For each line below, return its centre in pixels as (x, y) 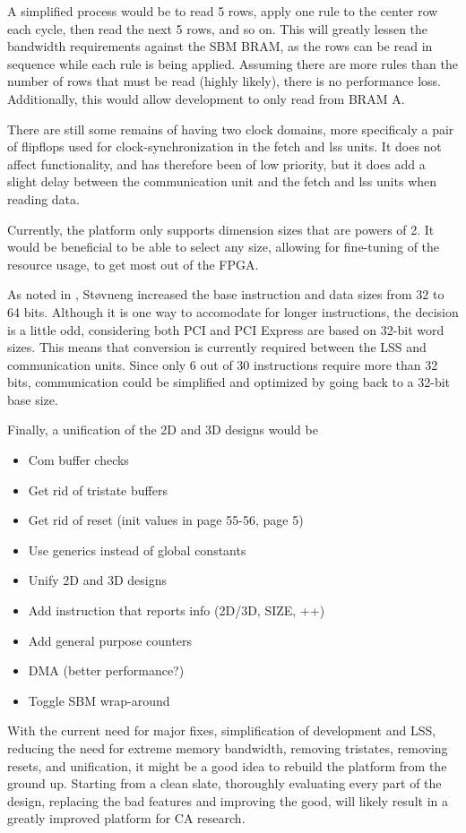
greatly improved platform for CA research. (126, 818)
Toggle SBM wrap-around (99, 700)
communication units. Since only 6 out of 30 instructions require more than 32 (223, 364)
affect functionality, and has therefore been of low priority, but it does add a (216, 163)
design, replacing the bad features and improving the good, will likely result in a (228, 800)
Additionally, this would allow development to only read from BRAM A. (206, 98)
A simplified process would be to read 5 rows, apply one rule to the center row (223, 11)
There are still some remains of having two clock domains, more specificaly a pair (231, 129)
